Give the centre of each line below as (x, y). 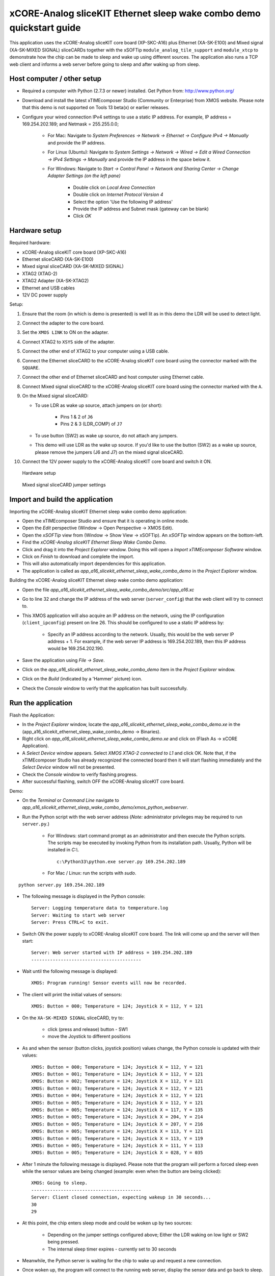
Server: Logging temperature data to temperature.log (100, 908)
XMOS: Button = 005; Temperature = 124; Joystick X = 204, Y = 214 (117, 1117)
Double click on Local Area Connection (114, 187)
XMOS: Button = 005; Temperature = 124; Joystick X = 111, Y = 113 (117, 1145)
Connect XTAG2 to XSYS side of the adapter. (69, 341)
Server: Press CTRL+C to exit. (70, 922)
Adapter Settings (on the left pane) (84, 176)
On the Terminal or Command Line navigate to (71, 800)
